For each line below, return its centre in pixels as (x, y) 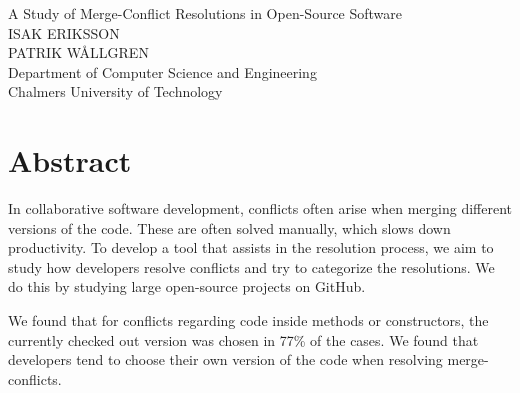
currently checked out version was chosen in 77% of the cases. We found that (243, 339)
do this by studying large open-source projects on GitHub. (187, 286)
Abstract (70, 160)
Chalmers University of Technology (115, 91)
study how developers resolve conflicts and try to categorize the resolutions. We (251, 266)
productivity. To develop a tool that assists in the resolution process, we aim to (251, 247)
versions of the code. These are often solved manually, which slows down (229, 227)
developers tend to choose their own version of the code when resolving (225, 359)
